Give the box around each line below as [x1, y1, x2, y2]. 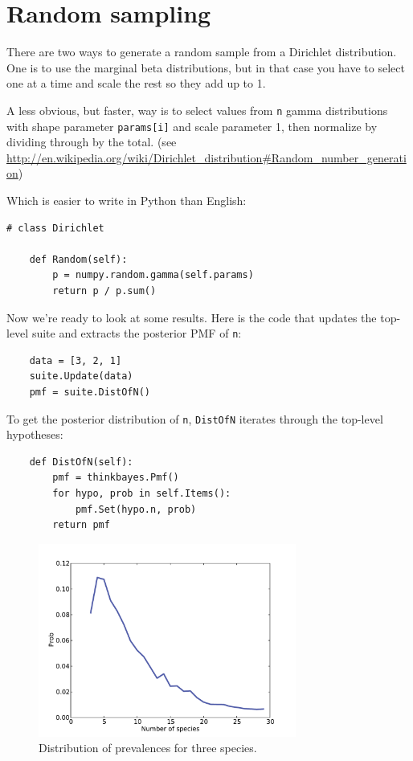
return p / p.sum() [52, 284, 157, 297]
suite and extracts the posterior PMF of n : [31, 325, 242, 342]
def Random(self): [29, 253, 128, 265]
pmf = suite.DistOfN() [29, 387, 150, 398]
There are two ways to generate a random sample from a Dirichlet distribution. [6, 43, 397, 60]
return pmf [52, 519, 110, 531]
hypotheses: [6, 426, 63, 443]
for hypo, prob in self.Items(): [52, 488, 231, 500]
